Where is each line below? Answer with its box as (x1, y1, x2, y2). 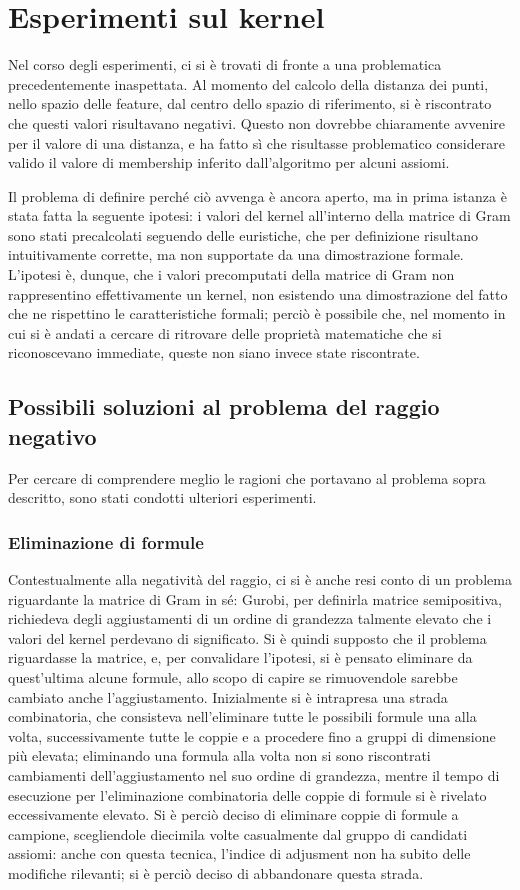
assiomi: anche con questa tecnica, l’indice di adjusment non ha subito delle (8, 843, 471, 864)
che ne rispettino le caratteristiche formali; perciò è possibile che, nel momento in (8, 303, 506, 324)
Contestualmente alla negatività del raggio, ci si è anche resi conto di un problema (8, 569, 512, 590)
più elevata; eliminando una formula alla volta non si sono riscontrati (8, 745, 431, 766)
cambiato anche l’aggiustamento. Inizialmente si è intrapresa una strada (8, 686, 448, 707)
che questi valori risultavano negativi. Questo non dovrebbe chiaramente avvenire (8, 112, 506, 133)
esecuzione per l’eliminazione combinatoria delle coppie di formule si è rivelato (8, 784, 487, 805)
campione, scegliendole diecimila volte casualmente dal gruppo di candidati (8, 823, 468, 844)
